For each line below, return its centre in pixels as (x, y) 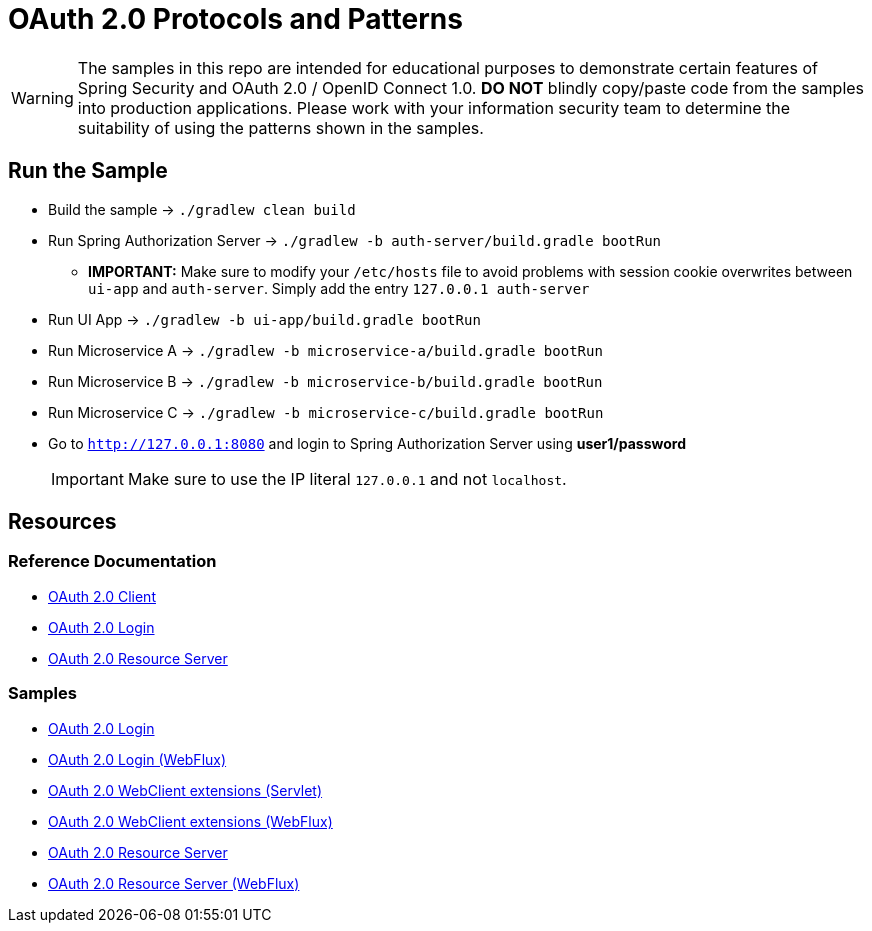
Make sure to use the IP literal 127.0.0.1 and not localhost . (347, 478)
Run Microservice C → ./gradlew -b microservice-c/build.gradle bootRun (326, 412)
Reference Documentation (112, 561)
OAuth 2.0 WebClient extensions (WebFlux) (190, 821)
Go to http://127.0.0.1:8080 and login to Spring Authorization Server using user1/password (367, 443)
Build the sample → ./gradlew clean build (202, 209)
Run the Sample (88, 171)
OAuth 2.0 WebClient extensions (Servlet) (185, 790)
